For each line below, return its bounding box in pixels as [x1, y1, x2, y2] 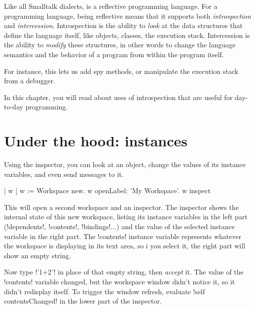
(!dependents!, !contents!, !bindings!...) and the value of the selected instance [4, 221, 235, 232]
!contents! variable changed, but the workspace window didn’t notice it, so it [4, 276, 235, 286]
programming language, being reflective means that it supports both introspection [4, 10, 251, 21]
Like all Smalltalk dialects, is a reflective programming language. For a [4, 1, 218, 11]
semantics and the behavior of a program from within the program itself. [4, 49, 224, 59]
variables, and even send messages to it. [4, 169, 124, 179]
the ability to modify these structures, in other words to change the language [4, 39, 236, 50]
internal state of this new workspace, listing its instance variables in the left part [4, 211, 248, 222]
